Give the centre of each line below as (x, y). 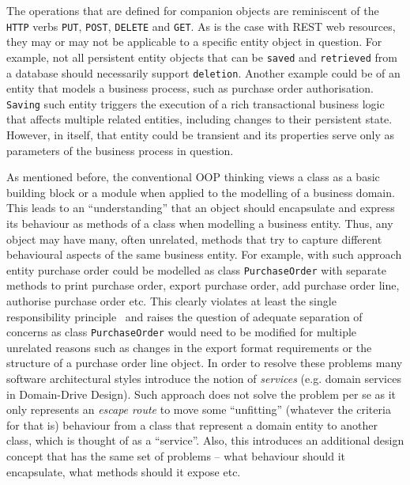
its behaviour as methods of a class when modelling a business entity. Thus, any (200, 223)
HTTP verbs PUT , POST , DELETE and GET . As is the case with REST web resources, (201, 26)
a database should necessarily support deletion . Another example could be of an (203, 72)
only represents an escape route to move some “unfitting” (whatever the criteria (199, 409)
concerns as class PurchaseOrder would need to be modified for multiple (182, 332)
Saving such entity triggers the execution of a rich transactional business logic (196, 103)
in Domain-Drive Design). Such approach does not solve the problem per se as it (201, 394)
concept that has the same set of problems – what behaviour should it (176, 456)
